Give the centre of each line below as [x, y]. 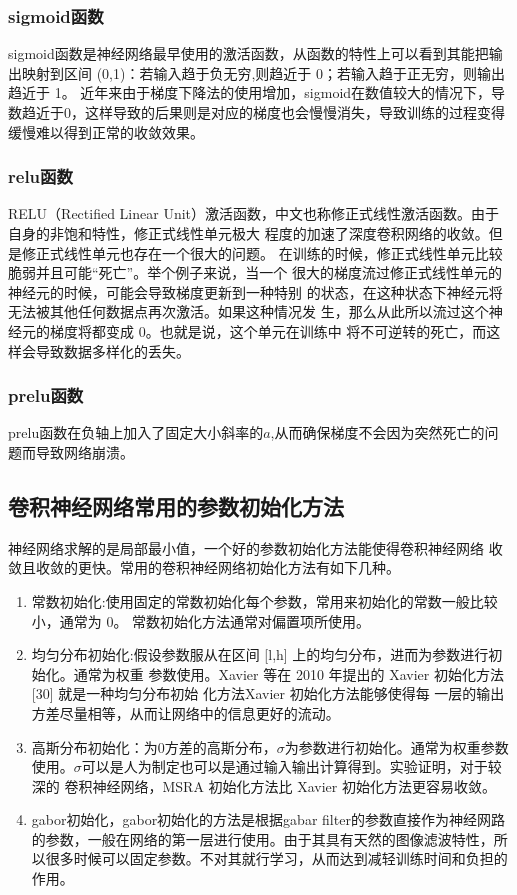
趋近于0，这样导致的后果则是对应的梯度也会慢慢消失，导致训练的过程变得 [263, 112]
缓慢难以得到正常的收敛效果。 [106, 131]
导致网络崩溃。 [84, 451]
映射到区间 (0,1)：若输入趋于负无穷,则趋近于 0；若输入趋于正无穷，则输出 [263, 72]
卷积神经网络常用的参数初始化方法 [176, 505]
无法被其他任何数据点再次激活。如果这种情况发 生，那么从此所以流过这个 [248, 311]
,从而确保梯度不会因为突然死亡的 [377, 432]
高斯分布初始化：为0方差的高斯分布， [154, 746]
